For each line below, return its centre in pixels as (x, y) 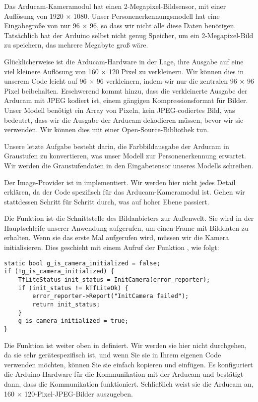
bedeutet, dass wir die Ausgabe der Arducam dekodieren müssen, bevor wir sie (124, 120)
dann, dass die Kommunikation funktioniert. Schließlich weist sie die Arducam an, (129, 383)
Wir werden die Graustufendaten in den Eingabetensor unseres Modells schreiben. (129, 165)
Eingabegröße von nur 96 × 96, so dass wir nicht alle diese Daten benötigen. (120, 25)
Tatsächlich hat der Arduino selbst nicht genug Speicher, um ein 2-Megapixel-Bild (129, 35)
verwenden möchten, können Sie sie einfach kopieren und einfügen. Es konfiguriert (129, 364)
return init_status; (66, 304)
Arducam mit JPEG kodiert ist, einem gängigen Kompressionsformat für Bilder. (126, 100)
